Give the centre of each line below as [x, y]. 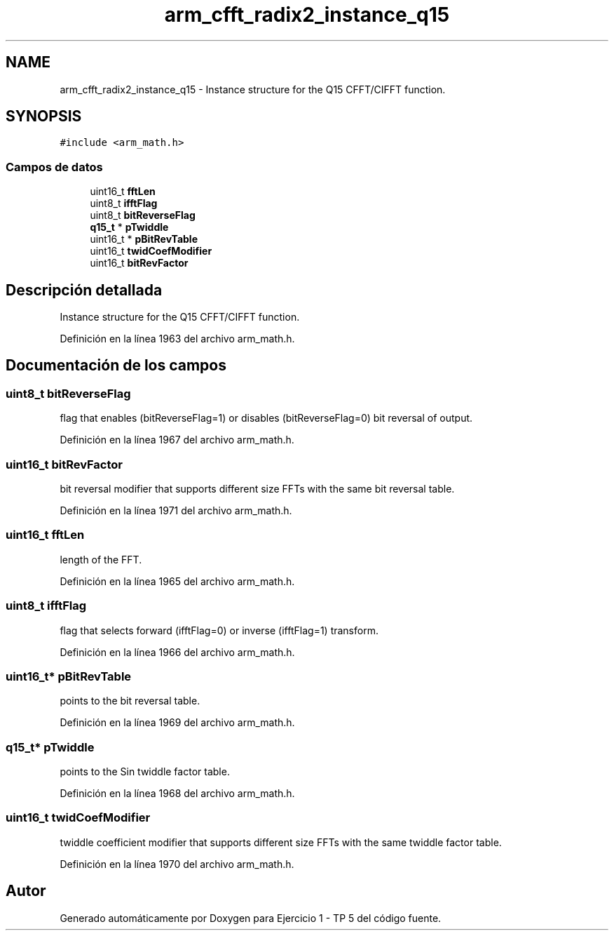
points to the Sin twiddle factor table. [145, 771]
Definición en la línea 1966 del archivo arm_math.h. [177, 652]
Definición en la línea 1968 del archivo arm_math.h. [177, 793]
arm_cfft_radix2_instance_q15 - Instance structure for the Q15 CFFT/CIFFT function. [253, 89]
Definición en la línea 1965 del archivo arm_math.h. [177, 581]
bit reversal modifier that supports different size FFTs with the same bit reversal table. [257, 489]
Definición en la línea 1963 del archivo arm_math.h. [177, 339]
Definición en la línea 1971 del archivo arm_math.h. [176, 510]
